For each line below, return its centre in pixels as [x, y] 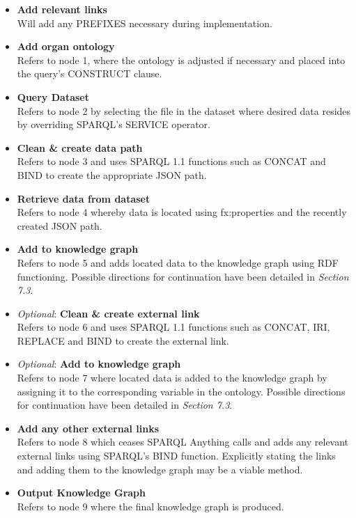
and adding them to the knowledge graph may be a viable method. [160, 469]
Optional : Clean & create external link [108, 313]
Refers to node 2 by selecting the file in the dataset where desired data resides [184, 110]
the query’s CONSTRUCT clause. [90, 73]
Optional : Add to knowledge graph [99, 364]
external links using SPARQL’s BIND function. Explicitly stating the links [176, 456]
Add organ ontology [66, 46]
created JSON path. [60, 225]
